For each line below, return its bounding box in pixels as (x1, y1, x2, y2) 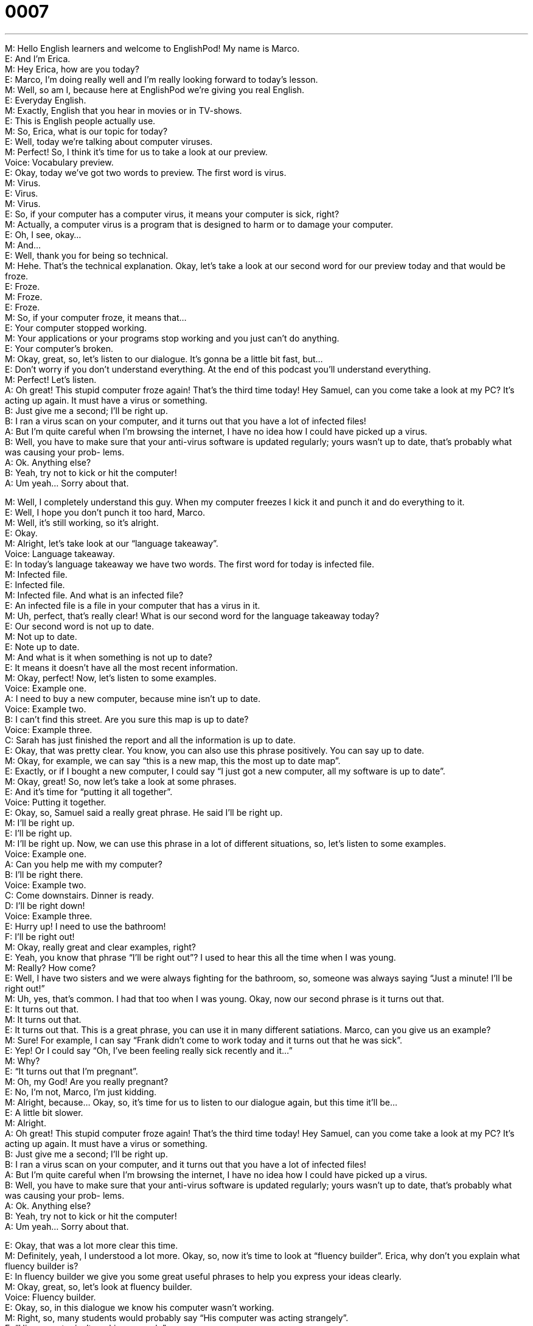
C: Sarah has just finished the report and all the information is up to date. (5, 734, 296, 745)
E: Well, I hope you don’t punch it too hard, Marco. (5, 507, 206, 517)
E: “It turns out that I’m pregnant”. (5, 1065, 138, 1076)
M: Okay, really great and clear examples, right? (5, 941, 196, 952)
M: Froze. (5, 291, 43, 302)
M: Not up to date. (5, 631, 77, 642)
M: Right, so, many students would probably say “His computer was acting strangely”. (5, 1312, 349, 1323)
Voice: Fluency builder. (5, 1291, 96, 1302)
